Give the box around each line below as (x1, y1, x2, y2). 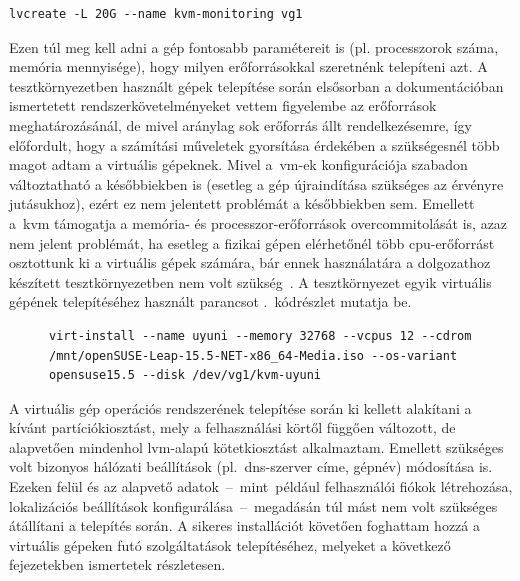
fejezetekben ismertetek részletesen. (9, 554, 226, 575)
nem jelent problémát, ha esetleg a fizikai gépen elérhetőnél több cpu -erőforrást (9, 232, 495, 253)
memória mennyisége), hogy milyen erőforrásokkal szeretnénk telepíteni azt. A (9, 56, 488, 77)
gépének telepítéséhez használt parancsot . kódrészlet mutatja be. (9, 291, 412, 312)
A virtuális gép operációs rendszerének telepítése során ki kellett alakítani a (9, 397, 472, 418)
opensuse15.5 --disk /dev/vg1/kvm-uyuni (49, 368, 322, 383)
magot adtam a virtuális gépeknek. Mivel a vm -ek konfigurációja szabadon (9, 154, 468, 175)
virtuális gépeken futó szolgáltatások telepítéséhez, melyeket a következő (9, 534, 451, 555)
